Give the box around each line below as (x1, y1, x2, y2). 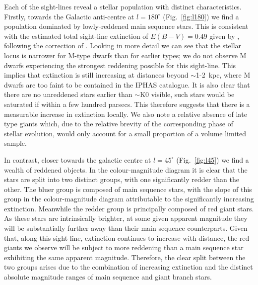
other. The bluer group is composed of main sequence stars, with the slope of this (4, 184, 252, 194)
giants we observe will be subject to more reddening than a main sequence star (4, 242, 244, 253)
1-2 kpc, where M (196, 70, 251, 80)
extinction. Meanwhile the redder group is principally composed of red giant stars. (4, 203, 254, 213)
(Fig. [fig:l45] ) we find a (176, 154, 249, 165)
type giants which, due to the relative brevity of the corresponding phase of (4, 118, 234, 129)
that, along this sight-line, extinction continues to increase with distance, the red (4, 232, 250, 243)
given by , (209, 30, 240, 41)
